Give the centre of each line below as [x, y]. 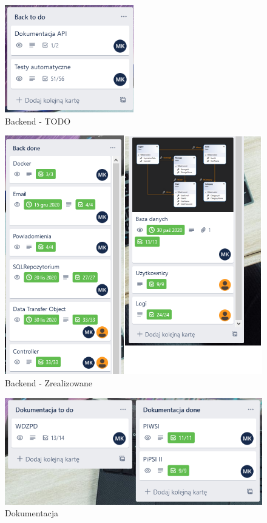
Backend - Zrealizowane [49, 383]
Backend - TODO [38, 121]
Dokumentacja [32, 513]
